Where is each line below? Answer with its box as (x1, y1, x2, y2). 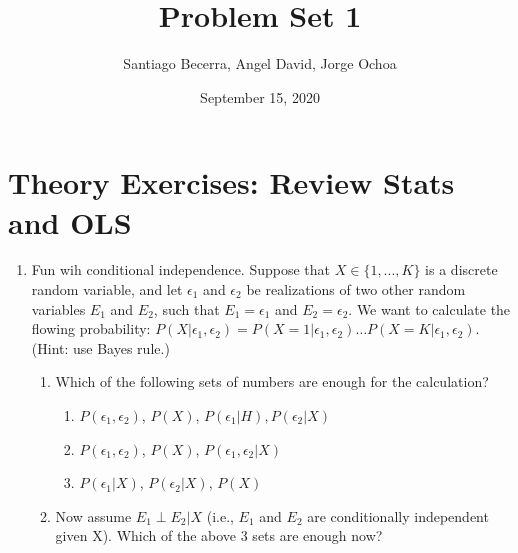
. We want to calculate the (348, 298, 511, 319)
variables (31, 298, 86, 319)
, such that (153, 298, 220, 319)
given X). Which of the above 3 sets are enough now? (55, 525, 383, 546)
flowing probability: (31, 318, 151, 339)
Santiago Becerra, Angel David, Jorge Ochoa (123, 53, 397, 74)
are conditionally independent (307, 505, 489, 526)
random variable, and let (31, 279, 183, 300)
